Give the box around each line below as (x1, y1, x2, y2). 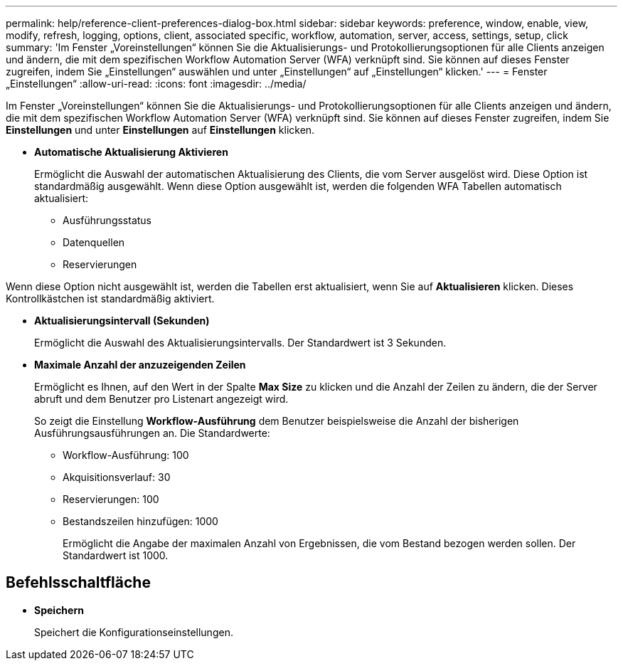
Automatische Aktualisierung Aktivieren (34, 146, 228, 158)
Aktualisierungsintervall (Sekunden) (34, 314, 210, 327)
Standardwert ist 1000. (63, 549, 169, 561)
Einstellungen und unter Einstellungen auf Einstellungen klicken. (6, 124, 315, 136)
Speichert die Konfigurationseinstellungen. (34, 625, 233, 638)
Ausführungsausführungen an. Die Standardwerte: (34, 427, 270, 439)
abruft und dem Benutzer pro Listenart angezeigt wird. (34, 393, 289, 405)
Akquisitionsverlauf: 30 (63, 471, 171, 483)
